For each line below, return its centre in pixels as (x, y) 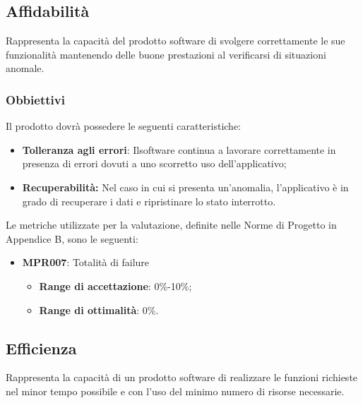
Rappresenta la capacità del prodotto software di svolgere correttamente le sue (175, 41)
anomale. (25, 68)
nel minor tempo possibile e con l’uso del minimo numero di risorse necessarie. (175, 391)
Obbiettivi (35, 99)
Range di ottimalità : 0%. (99, 309)
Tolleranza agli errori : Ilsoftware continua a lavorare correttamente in (179, 149)
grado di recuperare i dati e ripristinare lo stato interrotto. (149, 201)
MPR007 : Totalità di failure (86, 262)
